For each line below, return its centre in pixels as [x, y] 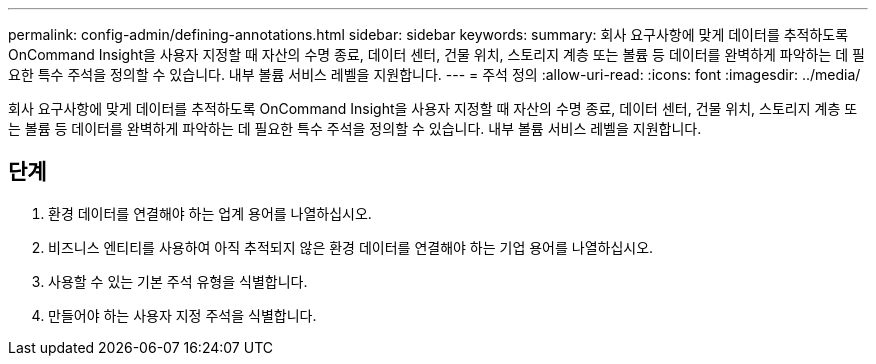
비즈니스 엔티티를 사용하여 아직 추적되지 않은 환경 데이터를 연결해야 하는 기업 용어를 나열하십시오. [351, 247]
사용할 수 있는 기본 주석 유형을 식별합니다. [178, 281]
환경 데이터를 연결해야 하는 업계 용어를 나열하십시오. [210, 213]
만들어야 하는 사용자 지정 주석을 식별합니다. [182, 315]
